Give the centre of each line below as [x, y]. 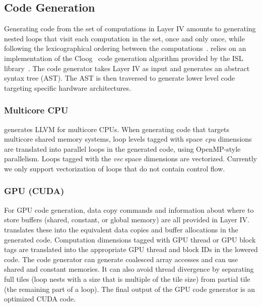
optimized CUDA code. [40, 299]
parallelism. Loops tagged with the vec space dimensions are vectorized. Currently [130, 159]
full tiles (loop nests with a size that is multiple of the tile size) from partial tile [127, 279]
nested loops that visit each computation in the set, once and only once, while [124, 38]
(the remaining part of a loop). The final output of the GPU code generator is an [129, 289]
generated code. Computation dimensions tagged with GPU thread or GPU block [130, 239]
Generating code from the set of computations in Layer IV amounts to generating [130, 28]
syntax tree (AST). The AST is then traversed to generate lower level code [120, 78]
